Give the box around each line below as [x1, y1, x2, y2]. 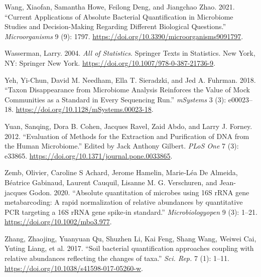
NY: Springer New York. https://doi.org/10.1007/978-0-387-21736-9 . [5, 57, 215, 68]
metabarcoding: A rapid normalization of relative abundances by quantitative [5, 197, 243, 207]
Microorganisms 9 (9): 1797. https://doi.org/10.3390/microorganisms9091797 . [5, 31, 243, 41]
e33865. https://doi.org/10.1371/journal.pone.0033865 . [5, 150, 173, 161]
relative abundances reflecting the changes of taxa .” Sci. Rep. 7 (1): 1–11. [5, 253, 229, 263]
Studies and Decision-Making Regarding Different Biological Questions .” [5, 21, 226, 32]
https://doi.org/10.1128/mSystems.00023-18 [16, 104, 152, 114]
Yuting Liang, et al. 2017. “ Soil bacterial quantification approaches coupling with [5, 243, 254, 253]
